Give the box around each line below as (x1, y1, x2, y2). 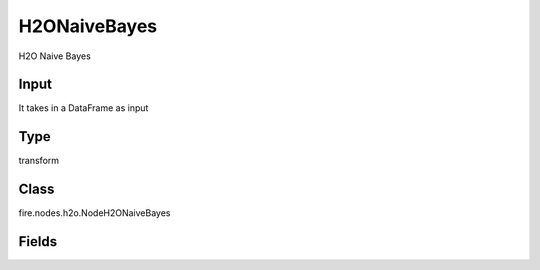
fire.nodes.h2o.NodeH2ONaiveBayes (18, 207, 171, 219)
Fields (18, 233, 58, 250)
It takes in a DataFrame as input (18, 102, 149, 114)
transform (18, 155, 60, 167)
